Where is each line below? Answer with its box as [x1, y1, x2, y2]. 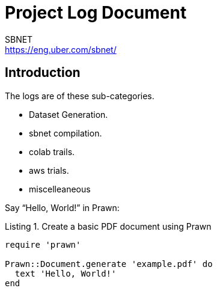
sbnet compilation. [29, 127, 102, 138]
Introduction [5, 65, 81, 81]
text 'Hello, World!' [14, 268, 117, 278]
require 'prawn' [5, 239, 81, 250]
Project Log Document [5, 2, 187, 23]
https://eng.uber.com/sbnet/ [5, 44, 117, 55]
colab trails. [29, 146, 75, 157]
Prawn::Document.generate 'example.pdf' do [5, 259, 213, 269]
